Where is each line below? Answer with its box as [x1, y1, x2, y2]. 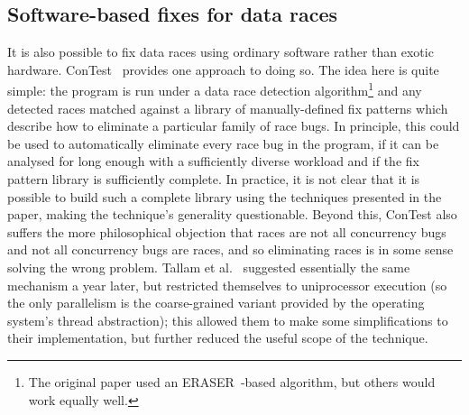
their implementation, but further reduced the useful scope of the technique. [7, 328, 428, 347]
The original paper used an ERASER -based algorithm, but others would [28, 372, 436, 391]
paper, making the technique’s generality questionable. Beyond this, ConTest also [7, 205, 457, 224]
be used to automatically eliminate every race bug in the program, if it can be [7, 134, 439, 152]
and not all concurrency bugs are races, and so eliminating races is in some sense [7, 240, 454, 259]
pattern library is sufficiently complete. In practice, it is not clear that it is [7, 170, 420, 189]
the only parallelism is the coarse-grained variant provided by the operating [7, 293, 425, 312]
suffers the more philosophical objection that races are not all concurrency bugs [7, 222, 446, 241]
